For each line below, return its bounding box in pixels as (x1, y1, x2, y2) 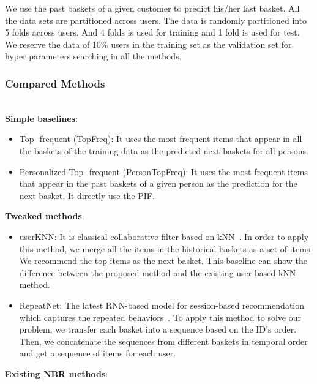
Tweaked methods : (5, 209, 84, 222)
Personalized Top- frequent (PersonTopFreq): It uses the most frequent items (19, 165, 308, 178)
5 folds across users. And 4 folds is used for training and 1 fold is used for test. (5, 26, 300, 39)
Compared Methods (5, 75, 105, 91)
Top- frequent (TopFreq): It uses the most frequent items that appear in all (19, 132, 302, 145)
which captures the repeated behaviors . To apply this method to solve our (19, 311, 301, 323)
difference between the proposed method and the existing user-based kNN (19, 266, 296, 279)
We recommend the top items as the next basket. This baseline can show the (19, 254, 307, 267)
